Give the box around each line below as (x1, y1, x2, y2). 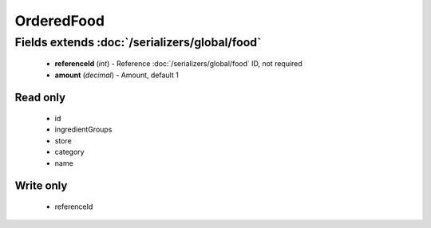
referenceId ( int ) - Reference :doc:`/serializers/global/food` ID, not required (54, 59, 302, 69)
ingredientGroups (54, 124, 113, 135)
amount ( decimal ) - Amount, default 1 (54, 70, 179, 80)
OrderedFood (14, 12, 105, 29)
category (54, 147, 85, 157)
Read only (14, 91, 66, 104)
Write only (14, 179, 68, 193)
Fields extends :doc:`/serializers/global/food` (14, 35, 262, 49)
